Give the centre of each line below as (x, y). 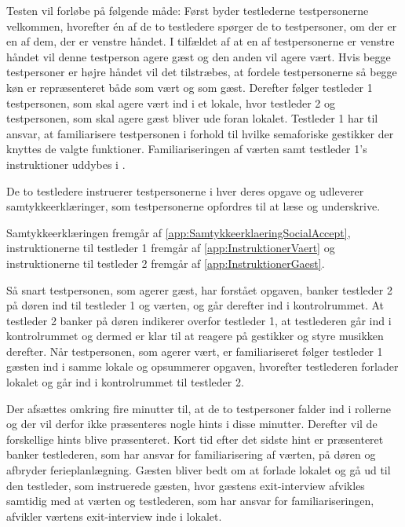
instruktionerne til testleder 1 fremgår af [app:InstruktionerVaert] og (171, 248)
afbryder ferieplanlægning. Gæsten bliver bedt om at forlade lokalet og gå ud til (199, 470)
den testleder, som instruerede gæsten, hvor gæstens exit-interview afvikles (186, 485)
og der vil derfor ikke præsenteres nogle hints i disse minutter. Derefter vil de (192, 424)
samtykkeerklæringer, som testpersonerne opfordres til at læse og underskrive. (193, 206)
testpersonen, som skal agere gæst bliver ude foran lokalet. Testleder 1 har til (192, 118)
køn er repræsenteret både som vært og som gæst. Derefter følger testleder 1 (190, 87)
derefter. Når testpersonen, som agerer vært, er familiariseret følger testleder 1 (195, 351)
